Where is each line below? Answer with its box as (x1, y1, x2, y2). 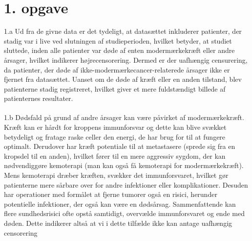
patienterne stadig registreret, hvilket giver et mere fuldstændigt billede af (4, 83, 226, 94)
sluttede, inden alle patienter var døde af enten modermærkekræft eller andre (4, 45, 235, 55)
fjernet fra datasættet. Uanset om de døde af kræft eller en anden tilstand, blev (4, 74, 242, 84)
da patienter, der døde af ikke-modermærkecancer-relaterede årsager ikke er (4, 64, 230, 74)
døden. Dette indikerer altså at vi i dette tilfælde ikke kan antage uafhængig (4, 218, 232, 228)
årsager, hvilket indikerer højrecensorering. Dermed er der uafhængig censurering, (4, 54, 248, 65)
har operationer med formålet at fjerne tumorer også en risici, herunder (4, 189, 217, 199)
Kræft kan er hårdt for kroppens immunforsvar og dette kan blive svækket (4, 122, 227, 132)
